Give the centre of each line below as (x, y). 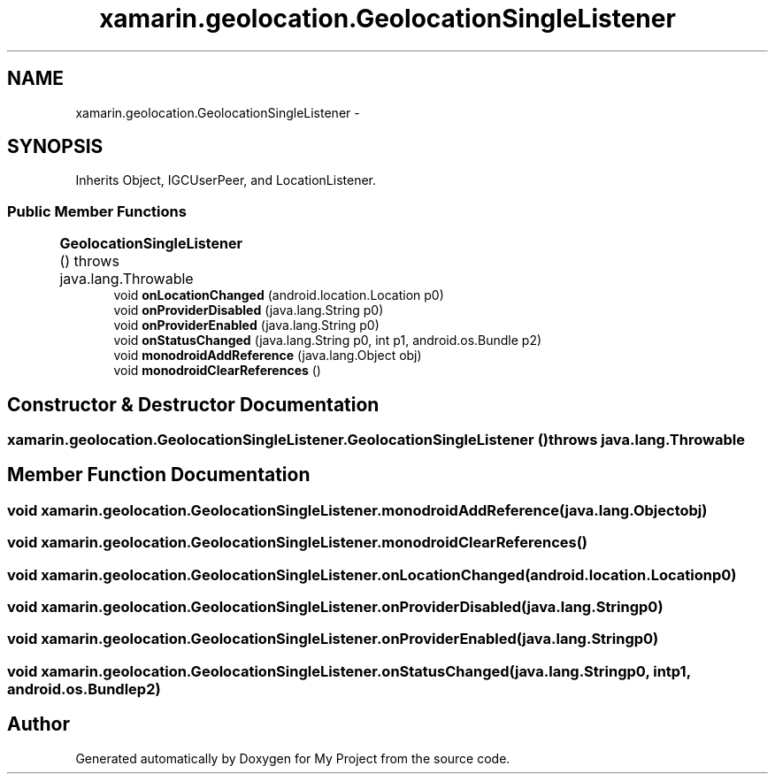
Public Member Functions (97, 211)
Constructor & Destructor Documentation (193, 404)
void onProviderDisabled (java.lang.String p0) (249, 310)
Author (38, 724)
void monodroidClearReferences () (217, 371)
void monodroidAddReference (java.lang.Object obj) (268, 356)
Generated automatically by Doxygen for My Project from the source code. (293, 758)
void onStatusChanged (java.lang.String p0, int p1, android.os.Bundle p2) (328, 341)
